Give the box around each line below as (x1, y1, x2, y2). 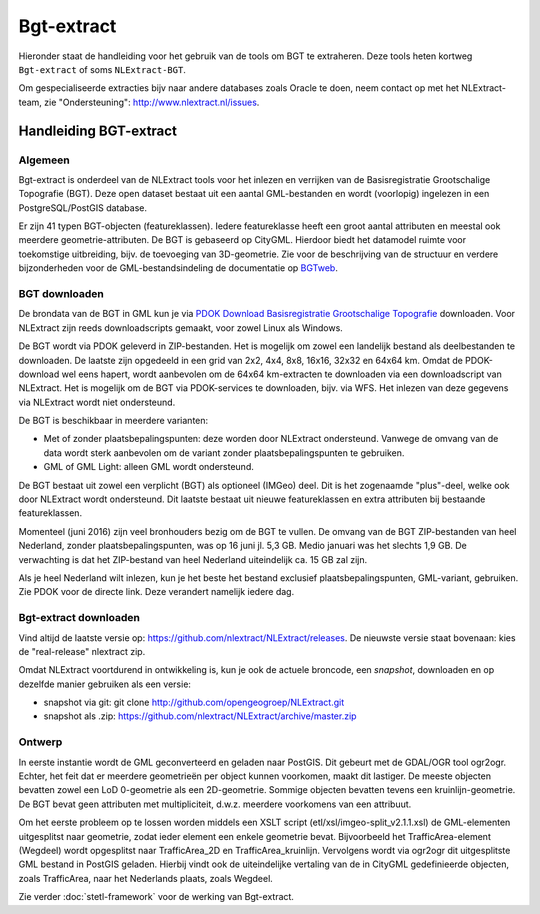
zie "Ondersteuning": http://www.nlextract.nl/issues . (43, 96, 260, 108)
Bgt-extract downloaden (18, 611, 140, 625)
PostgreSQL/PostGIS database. (18, 201, 147, 214)
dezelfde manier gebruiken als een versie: (18, 678, 192, 690)
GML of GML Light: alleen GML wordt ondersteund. (43, 461, 254, 473)
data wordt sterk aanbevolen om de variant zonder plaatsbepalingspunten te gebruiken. (43, 446, 405, 459)
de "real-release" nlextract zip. (18, 645, 146, 657)
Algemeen (18, 153, 70, 167)
